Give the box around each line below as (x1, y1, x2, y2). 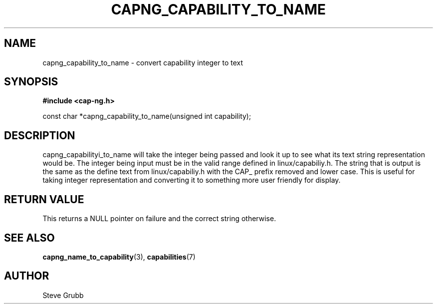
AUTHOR (4, 270, 49, 283)
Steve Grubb (42, 291, 84, 300)
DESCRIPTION (4, 129, 75, 142)
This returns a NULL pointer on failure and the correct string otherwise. (42, 214, 276, 223)
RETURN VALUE (4, 193, 84, 206)
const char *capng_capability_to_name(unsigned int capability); (42, 112, 251, 121)
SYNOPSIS (4, 75, 58, 88)
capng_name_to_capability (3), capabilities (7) (42, 252, 196, 261)
